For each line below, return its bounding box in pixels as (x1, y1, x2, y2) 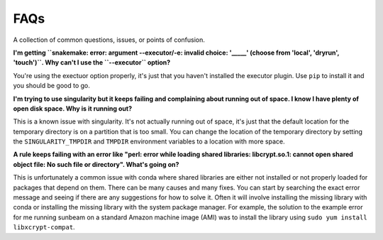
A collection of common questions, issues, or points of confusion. (13, 36, 206, 44)
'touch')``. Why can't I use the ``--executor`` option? (13, 58, 171, 67)
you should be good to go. (13, 82, 90, 90)
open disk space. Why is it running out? (13, 104, 133, 113)
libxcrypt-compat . (13, 223, 75, 231)
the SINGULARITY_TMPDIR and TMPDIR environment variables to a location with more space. (13, 137, 285, 146)
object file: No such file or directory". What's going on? (13, 160, 179, 168)
